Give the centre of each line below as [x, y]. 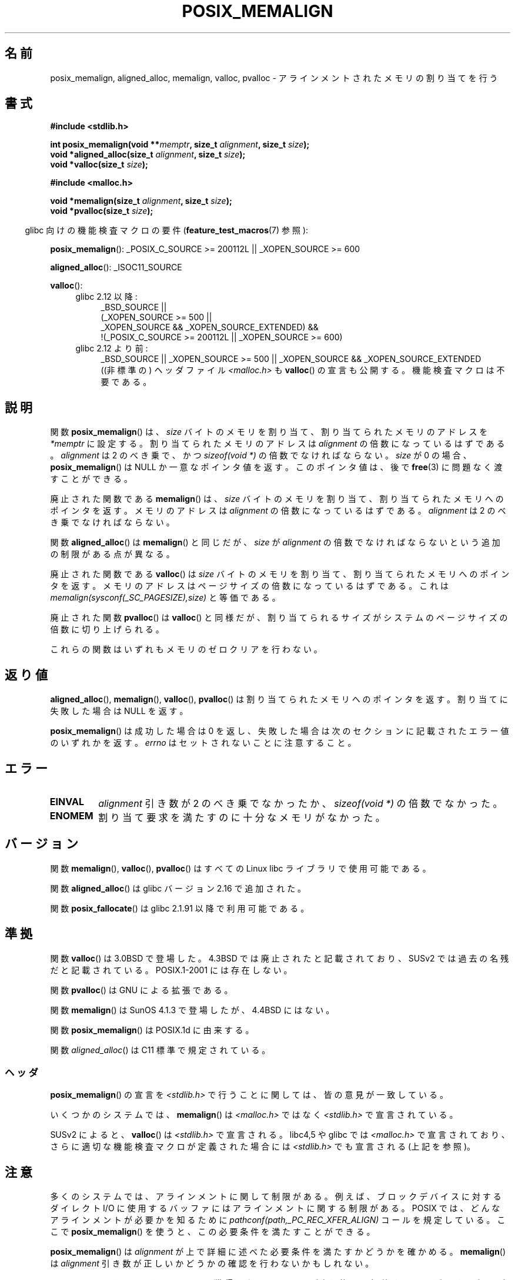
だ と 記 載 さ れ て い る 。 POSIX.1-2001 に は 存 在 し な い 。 [171, 970]
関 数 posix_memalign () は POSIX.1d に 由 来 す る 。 [152, 1030]
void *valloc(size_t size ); [99, 165]
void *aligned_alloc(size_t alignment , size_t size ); [148, 155]
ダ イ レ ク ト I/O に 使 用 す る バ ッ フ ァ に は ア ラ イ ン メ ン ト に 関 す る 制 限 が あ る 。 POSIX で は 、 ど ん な [275, 1208]
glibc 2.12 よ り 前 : [112, 349]
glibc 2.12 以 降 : [106, 297]
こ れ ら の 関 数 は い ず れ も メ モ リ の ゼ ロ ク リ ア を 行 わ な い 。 [186, 649]
